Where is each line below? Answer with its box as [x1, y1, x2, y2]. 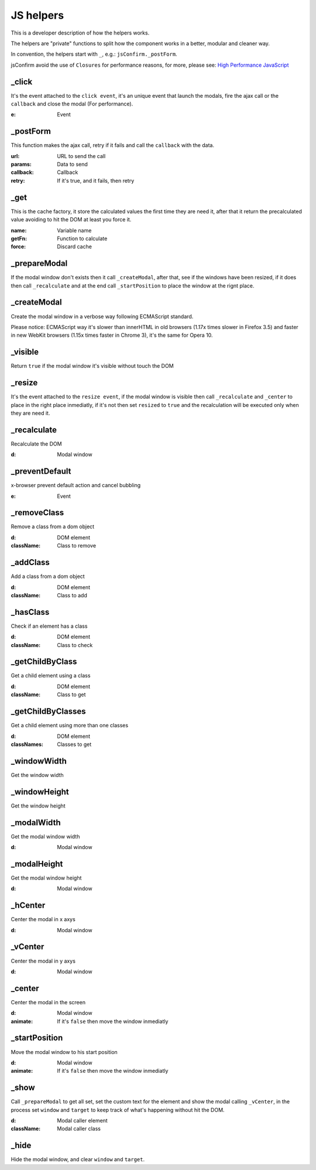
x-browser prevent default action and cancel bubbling [11, 482, 141, 489]
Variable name [57, 227, 92, 234]
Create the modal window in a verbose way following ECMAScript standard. [11, 313, 194, 320]
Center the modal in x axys [11, 916, 75, 923]
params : [11, 161, 32, 168]
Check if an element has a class [11, 622, 88, 630]
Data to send [57, 161, 88, 168]
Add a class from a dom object [11, 573, 85, 580]
